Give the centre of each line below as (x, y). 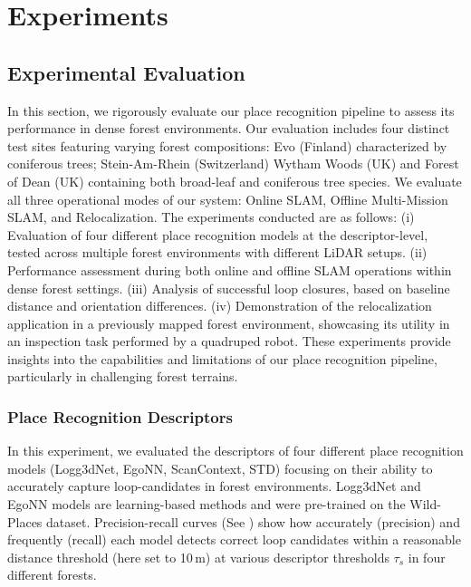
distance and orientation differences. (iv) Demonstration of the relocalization (220, 306)
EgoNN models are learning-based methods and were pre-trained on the (207, 504)
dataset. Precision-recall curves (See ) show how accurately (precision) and (253, 521)
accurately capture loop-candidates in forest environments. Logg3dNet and (214, 486)
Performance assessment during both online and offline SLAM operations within (230, 269)
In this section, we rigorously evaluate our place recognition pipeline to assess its (231, 110)
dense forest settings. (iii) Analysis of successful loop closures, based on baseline (229, 288)
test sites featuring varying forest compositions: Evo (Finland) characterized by (227, 145)
